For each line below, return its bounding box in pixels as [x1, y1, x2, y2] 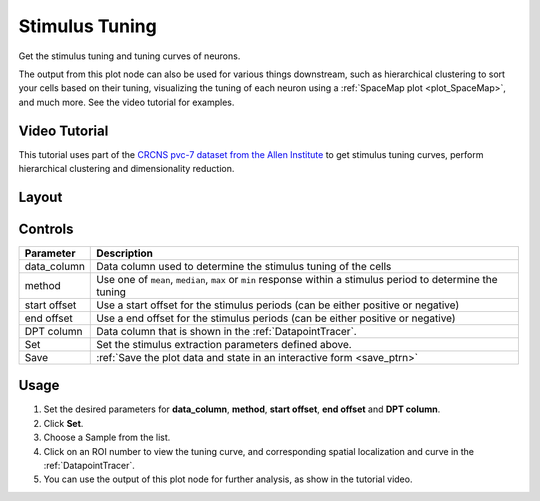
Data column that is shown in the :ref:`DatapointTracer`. [96, 324, 357, 338]
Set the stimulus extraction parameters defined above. [96, 337, 352, 351]
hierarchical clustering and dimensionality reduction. [18, 163, 235, 175]
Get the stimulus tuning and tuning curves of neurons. [18, 50, 241, 62]
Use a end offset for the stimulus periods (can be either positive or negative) [96, 311, 456, 325]
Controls [18, 220, 74, 237]
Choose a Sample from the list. [43, 431, 171, 444]
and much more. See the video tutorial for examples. [18, 96, 235, 108]
